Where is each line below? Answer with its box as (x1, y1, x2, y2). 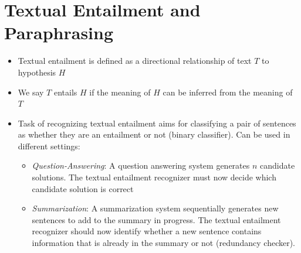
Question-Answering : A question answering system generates (32, 159, 250, 172)
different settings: (18, 139, 80, 152)
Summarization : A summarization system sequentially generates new (32, 202, 279, 214)
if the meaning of (89, 86, 151, 98)
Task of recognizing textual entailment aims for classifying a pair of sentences (18, 117, 296, 129)
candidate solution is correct (32, 182, 134, 194)
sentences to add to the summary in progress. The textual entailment (32, 213, 281, 225)
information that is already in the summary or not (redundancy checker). (32, 237, 296, 249)
